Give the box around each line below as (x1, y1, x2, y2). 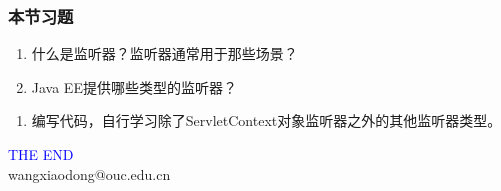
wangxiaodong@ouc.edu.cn (8, 163, 171, 184)
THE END (8, 144, 74, 164)
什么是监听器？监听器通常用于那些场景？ (31, 43, 298, 64)
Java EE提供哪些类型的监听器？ (31, 76, 237, 97)
